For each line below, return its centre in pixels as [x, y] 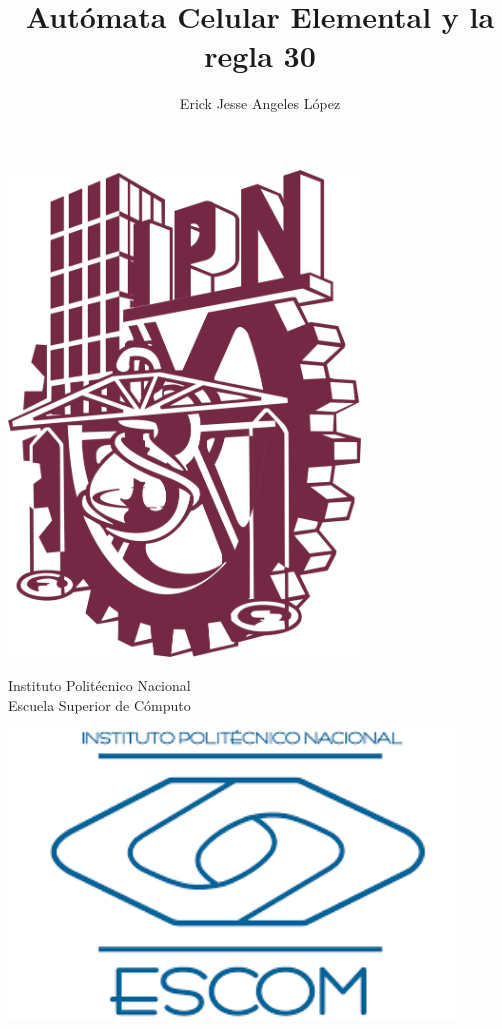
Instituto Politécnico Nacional [99, 685]
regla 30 [260, 55]
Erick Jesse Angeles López [260, 103]
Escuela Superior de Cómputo [99, 704]
